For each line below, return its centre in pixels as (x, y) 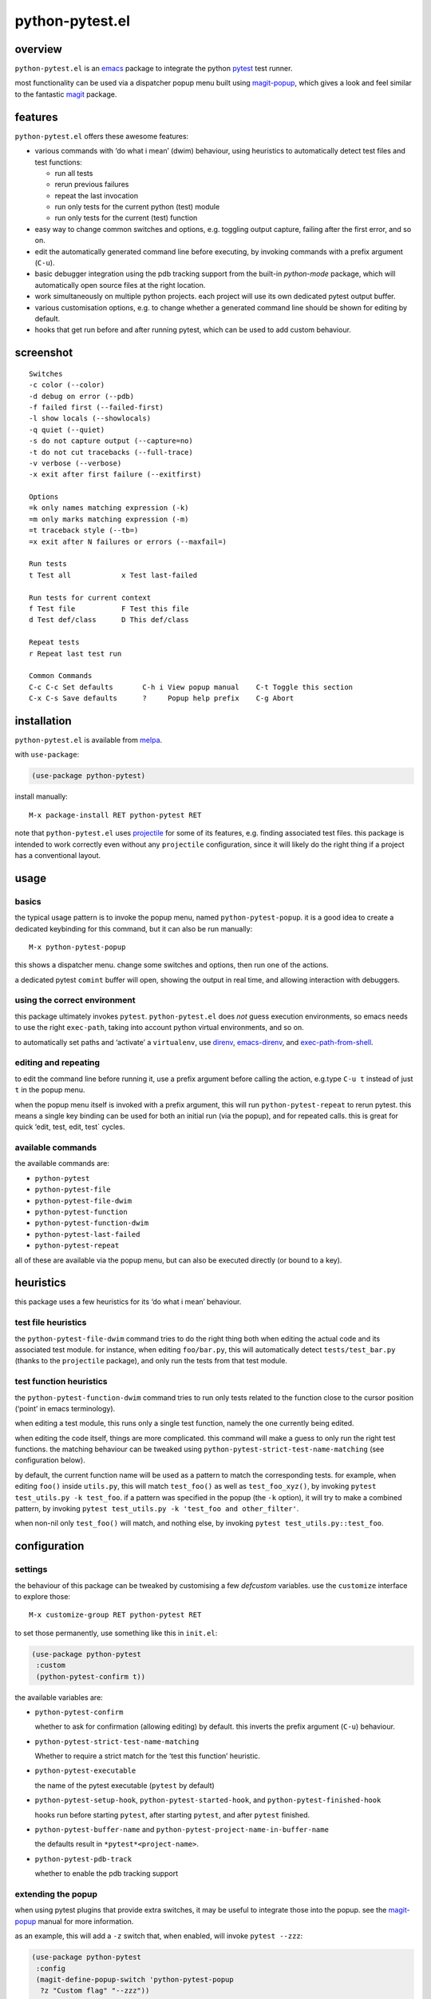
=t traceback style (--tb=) (84, 531)
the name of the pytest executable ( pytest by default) (125, 1785)
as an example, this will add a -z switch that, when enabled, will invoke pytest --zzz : (159, 1936)
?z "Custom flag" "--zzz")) (95, 1991)
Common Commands (61, 676)
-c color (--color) (67, 385)
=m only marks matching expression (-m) (109, 519)
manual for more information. (86, 1921)
